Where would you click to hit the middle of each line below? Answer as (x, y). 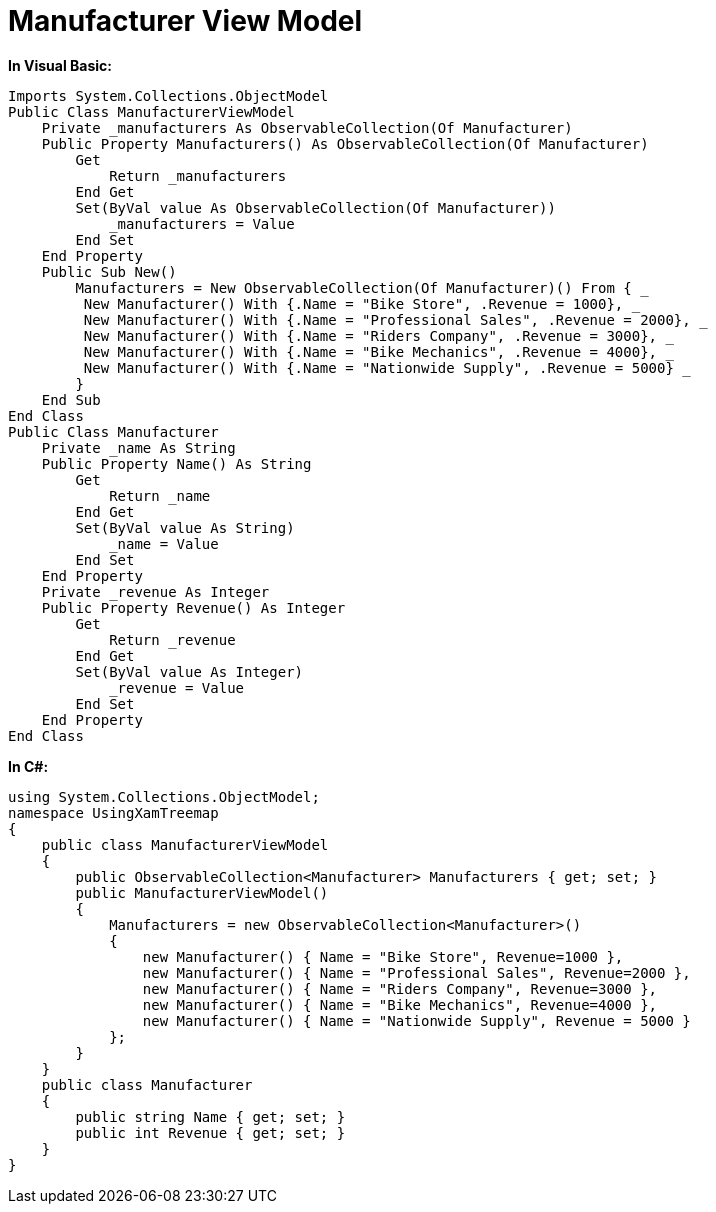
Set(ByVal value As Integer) (189, 671)
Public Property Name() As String (176, 463)
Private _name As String (138, 447)
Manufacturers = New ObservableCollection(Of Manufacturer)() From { (353, 287)
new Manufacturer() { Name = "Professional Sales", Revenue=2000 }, (416, 972)
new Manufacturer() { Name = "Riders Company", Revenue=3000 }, (400, 988)
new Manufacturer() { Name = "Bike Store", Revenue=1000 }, (383, 956)
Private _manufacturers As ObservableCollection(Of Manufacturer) (307, 127)
